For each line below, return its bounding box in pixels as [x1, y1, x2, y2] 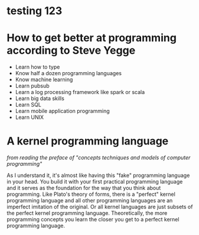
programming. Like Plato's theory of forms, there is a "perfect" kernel [6, 191, 176, 198]
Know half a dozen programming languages [15, 70, 122, 77]
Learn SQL [15, 101, 42, 108]
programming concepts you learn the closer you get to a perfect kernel [6, 216, 180, 223]
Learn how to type [15, 63, 60, 70]
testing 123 [6, 4, 63, 18]
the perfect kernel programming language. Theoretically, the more [6, 210, 168, 217]
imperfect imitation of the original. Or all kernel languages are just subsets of [6, 203, 193, 211]
